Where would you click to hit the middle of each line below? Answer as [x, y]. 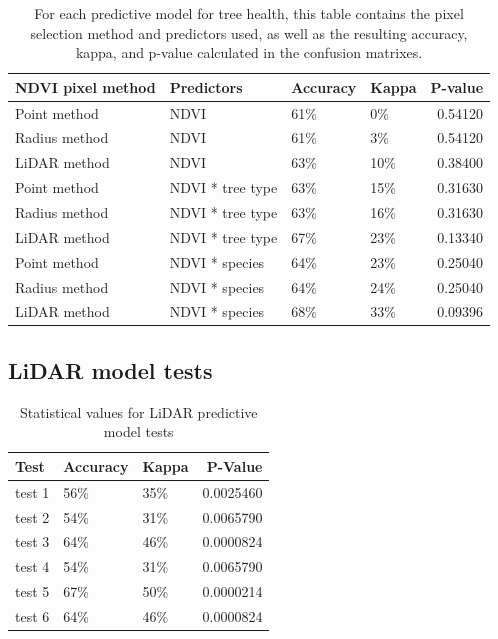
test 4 [32, 566]
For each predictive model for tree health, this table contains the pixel [249, 13]
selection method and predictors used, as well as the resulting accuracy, [249, 32]
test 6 [32, 615]
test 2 [32, 516]
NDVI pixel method [85, 86]
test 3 [32, 541]
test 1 [32, 491]
